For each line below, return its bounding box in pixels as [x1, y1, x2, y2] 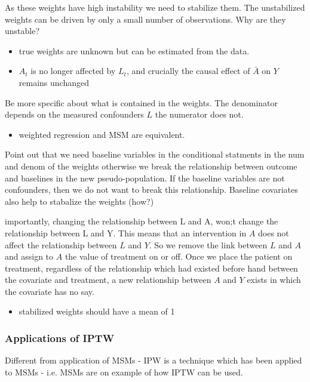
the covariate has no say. [5, 285, 94, 297]
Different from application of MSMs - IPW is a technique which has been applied [5, 354, 302, 366]
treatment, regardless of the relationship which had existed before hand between [5, 261, 298, 274]
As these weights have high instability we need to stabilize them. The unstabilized [5, 1, 305, 13]
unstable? [5, 24, 40, 37]
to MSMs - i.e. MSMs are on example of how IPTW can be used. [5, 365, 243, 378]
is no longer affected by [30, 64, 116, 77]
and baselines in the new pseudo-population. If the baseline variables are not [5, 171, 285, 184]
